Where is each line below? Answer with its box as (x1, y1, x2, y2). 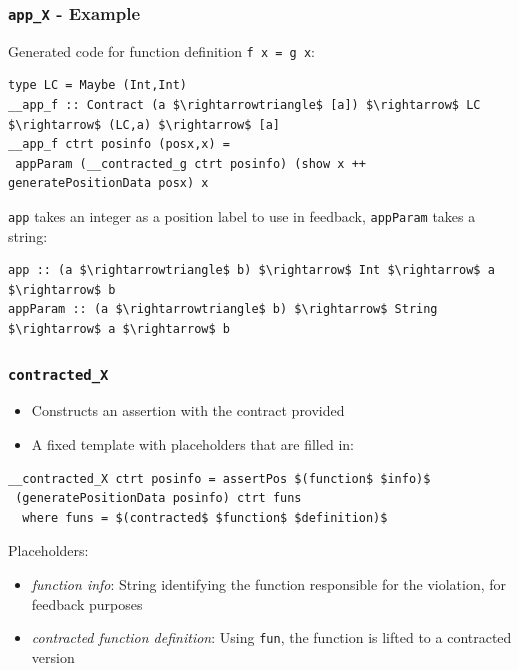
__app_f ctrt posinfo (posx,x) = (8, 137, 230, 152)
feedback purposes (31, 593, 143, 614)
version (31, 646, 75, 667)
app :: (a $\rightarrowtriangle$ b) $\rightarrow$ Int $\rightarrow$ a (8, 263, 495, 278)
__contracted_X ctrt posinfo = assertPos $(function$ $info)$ (8, 471, 431, 486)
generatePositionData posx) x (8, 176, 209, 191)
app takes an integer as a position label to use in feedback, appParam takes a (8, 206, 476, 226)
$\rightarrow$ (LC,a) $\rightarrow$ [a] (8, 117, 281, 132)
